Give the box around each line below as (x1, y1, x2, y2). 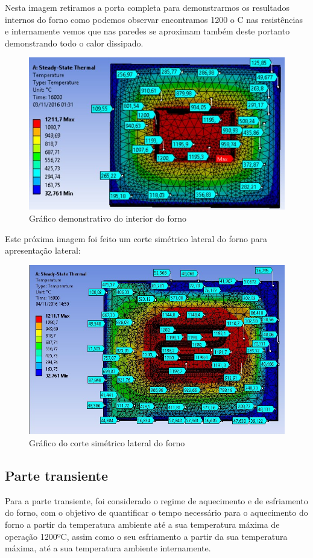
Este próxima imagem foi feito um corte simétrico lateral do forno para (5, 232, 267, 245)
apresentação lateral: (5, 244, 81, 257)
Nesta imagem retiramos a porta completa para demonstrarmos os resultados (5, 1, 290, 13)
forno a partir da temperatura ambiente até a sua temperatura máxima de (5, 518, 280, 530)
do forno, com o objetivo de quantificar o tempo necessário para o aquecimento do (5, 506, 308, 519)
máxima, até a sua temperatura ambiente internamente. (5, 542, 211, 554)
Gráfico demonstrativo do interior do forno (29, 211, 186, 224)
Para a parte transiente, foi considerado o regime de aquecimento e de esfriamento (5, 494, 308, 507)
